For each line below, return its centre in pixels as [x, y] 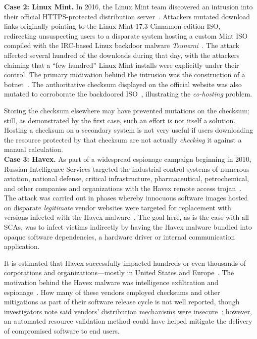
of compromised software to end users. [62, 331]
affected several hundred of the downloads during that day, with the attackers [122, 55]
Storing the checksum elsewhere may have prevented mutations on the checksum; [127, 110]
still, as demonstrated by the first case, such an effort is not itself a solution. [120, 120]
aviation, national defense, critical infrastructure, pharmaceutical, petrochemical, [127, 178]
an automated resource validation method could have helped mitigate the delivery [128, 321]
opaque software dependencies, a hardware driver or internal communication [120, 236]
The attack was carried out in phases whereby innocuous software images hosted [126, 198]
